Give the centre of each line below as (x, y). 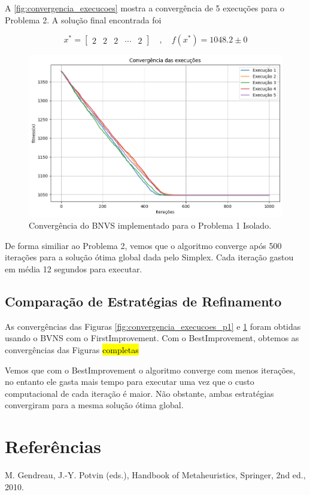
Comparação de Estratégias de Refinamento (143, 301)
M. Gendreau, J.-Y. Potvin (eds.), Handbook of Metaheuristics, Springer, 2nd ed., (155, 475)
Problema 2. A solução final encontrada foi (83, 19)
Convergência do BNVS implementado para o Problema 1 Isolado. (150, 225)
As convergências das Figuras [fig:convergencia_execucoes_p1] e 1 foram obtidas (153, 326)
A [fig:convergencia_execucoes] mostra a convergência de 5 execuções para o (145, 8)
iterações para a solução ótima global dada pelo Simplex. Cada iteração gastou (149, 257)
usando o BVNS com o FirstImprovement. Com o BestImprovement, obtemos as (152, 338)
